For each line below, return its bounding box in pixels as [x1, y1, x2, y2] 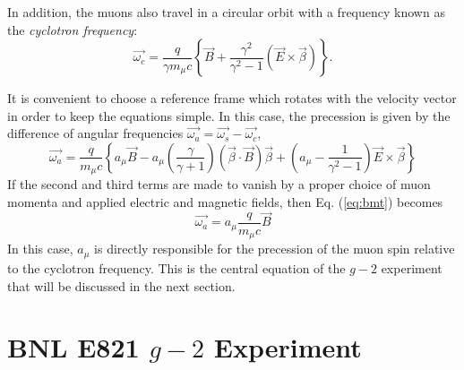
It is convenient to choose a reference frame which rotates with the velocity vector [7, 89, 457, 108]
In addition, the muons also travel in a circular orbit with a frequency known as [7, 3, 445, 21]
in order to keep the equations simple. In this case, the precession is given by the [7, 106, 451, 125]
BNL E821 [7, 329, 140, 366]
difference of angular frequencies [7, 124, 184, 142]
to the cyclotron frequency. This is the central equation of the [7, 258, 346, 277]
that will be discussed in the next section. [7, 276, 236, 295]
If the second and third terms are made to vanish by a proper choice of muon [7, 175, 431, 194]
